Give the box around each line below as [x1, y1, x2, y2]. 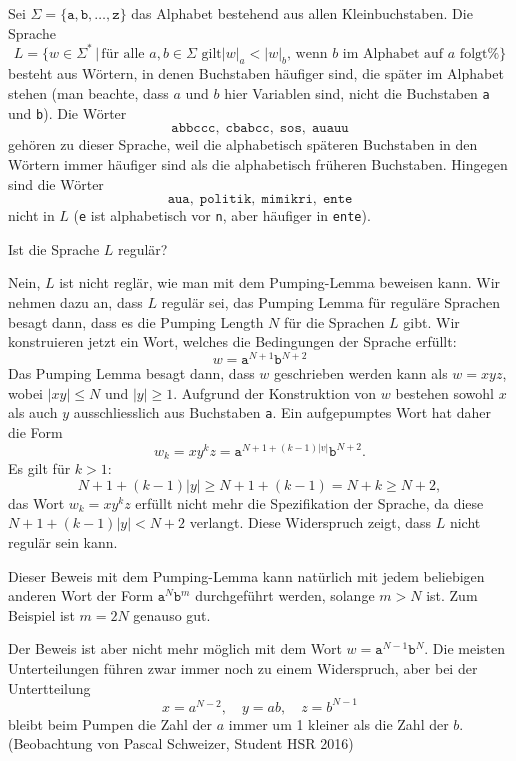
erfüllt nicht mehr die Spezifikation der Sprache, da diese [135, 492, 484, 513]
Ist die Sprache [8, 238, 100, 259]
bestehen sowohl [395, 382, 495, 403]
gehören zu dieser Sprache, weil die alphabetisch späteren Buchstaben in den [8, 134, 478, 155]
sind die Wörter [8, 173, 104, 194]
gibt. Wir [403, 311, 460, 332]
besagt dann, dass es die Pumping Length [8, 311, 264, 332]
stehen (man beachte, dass [8, 83, 169, 104]
